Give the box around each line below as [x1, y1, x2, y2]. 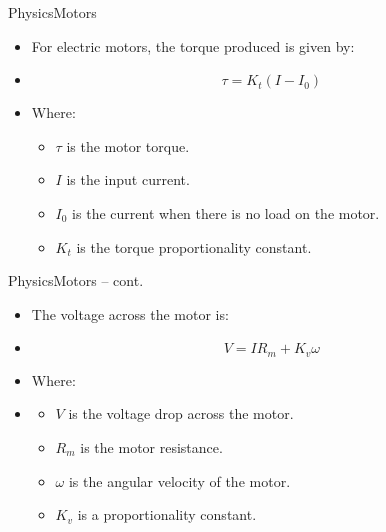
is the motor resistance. [80, 436, 223, 457]
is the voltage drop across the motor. [68, 403, 294, 424]
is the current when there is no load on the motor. [72, 202, 380, 223]
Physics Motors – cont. [8, 270, 144, 291]
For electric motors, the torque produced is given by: [31, 35, 355, 56]
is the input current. [66, 169, 190, 190]
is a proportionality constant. [77, 504, 257, 525]
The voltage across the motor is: [31, 303, 229, 324]
